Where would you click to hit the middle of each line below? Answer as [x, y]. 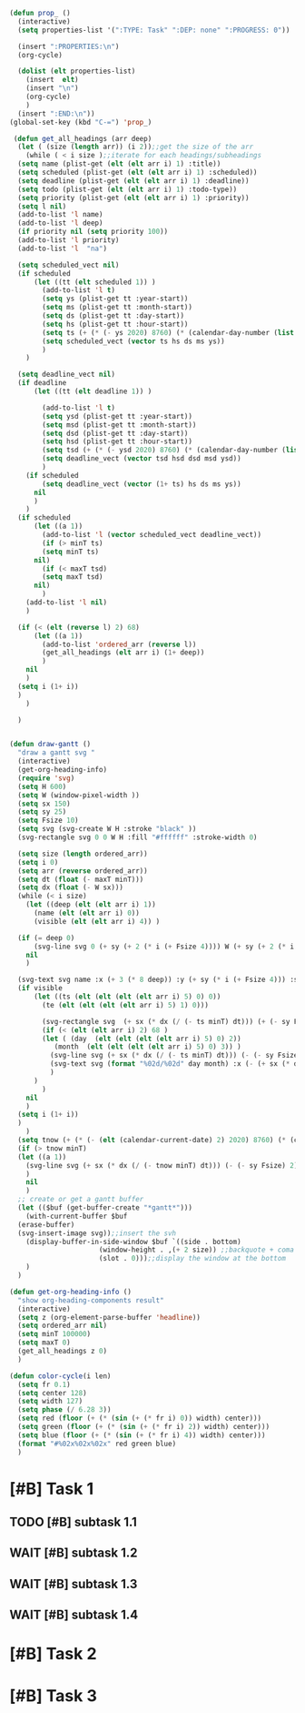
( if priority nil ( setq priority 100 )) [93, 232]
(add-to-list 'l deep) [60, 223]
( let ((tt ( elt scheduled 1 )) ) [94, 282]
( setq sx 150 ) [44, 804]
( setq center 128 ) [53, 1393]
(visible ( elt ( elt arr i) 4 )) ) [97, 921]
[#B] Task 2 [53, 1654]
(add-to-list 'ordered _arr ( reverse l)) [119, 644]
